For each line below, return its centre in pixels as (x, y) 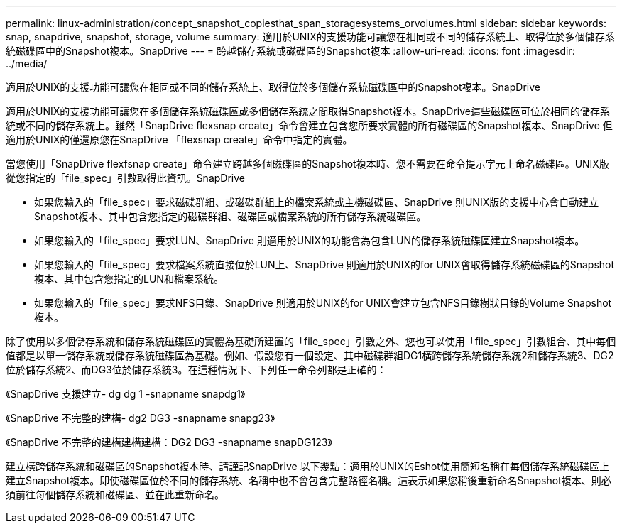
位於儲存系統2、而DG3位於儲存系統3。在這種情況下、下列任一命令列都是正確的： (196, 370)
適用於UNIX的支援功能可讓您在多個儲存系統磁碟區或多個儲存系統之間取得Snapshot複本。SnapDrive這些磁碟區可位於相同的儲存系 (308, 111)
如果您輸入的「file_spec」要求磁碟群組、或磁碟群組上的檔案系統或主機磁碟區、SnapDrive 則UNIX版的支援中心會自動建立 (317, 202)
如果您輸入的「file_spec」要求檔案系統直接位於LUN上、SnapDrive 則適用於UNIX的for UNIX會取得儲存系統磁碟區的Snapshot (324, 264)
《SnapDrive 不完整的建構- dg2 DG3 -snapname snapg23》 (141, 418)
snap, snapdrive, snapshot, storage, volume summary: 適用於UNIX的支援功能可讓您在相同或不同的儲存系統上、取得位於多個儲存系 (310, 37)
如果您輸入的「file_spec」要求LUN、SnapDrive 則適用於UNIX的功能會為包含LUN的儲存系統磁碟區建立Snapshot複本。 (310, 240)
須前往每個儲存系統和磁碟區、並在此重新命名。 (115, 495)
